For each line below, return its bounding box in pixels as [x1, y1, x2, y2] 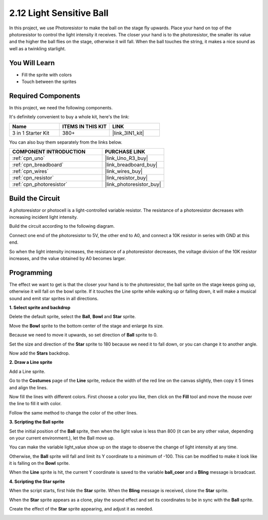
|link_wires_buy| [105, 168, 143, 175]
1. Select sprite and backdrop [9, 305, 70, 311]
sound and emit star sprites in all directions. [9, 295, 99, 301]
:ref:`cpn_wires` [12, 168, 49, 175]
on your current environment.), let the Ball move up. [9, 435, 115, 441]
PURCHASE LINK [105, 148, 145, 155]
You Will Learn [9, 59, 55, 67]
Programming [9, 268, 53, 277]
